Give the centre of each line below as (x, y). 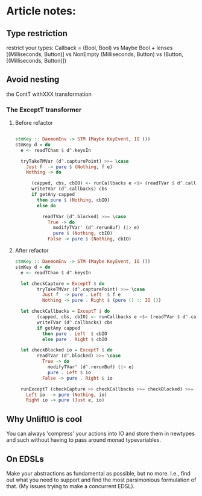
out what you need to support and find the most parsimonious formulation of (101, 480)
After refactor (32, 251)
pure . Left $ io (69, 372)
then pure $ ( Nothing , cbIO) (74, 200)
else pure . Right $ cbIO (74, 339)
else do (46, 206)
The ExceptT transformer (44, 110)
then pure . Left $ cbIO (74, 334)
